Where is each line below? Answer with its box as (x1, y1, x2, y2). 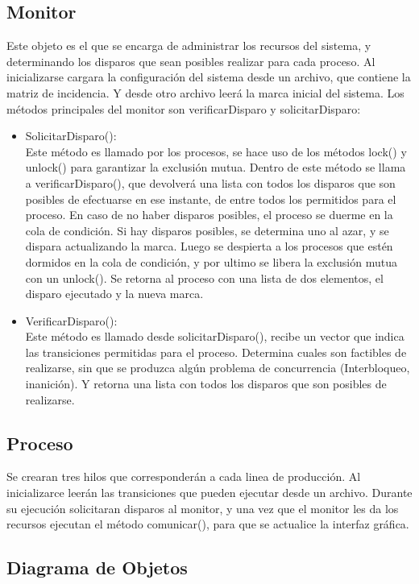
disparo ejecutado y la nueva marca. (25, 285, 204, 302)
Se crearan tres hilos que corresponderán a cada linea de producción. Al (6, 468, 361, 485)
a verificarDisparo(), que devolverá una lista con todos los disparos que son (25, 174, 396, 191)
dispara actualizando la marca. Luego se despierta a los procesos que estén (25, 238, 393, 255)
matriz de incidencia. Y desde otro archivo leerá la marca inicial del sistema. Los (6, 84, 404, 101)
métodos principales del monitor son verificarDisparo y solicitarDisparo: (6, 100, 361, 117)
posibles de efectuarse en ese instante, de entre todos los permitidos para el (25, 190, 396, 207)
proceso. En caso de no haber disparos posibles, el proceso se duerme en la (25, 206, 393, 223)
